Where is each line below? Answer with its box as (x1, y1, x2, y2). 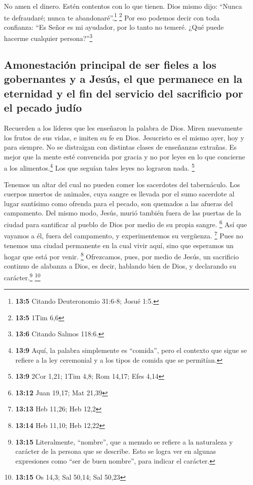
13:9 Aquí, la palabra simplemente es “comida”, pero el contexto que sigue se (15, 345, 247, 355)
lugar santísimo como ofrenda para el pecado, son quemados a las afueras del (4, 198, 233, 208)
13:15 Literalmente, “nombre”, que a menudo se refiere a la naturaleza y (15, 436, 233, 446)
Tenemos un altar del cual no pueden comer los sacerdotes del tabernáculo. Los (4, 179, 240, 189)
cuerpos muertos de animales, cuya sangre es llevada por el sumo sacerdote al (4, 189, 235, 199)
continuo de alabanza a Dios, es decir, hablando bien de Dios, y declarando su (4, 261, 236, 271)
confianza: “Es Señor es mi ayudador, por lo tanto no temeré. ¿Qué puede (4, 21, 224, 32)
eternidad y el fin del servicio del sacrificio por (4, 85, 243, 100)
